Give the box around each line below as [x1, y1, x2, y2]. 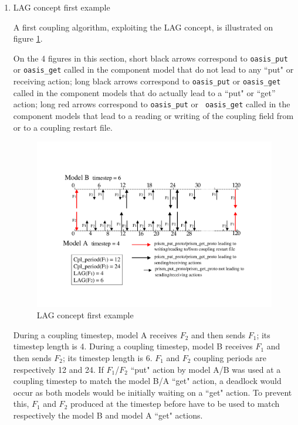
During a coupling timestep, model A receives [13, 328, 178, 341]
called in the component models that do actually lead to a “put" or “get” [13, 86, 276, 98]
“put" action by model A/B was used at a [130, 363, 281, 375]
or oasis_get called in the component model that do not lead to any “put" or [13, 63, 294, 76]
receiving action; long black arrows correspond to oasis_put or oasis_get [13, 75, 281, 87]
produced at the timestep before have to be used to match [70, 397, 280, 410]
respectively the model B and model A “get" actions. [13, 409, 203, 421]
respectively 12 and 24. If [13, 363, 104, 375]
